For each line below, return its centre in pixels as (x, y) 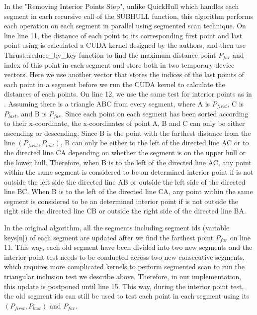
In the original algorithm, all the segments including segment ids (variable (117, 228)
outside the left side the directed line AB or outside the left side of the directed (125, 181)
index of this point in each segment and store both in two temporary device (119, 64)
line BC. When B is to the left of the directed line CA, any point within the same (128, 191)
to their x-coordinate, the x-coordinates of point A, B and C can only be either (125, 123)
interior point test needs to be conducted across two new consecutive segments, (124, 257)
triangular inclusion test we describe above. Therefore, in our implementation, (123, 276)
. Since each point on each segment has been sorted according (155, 113)
